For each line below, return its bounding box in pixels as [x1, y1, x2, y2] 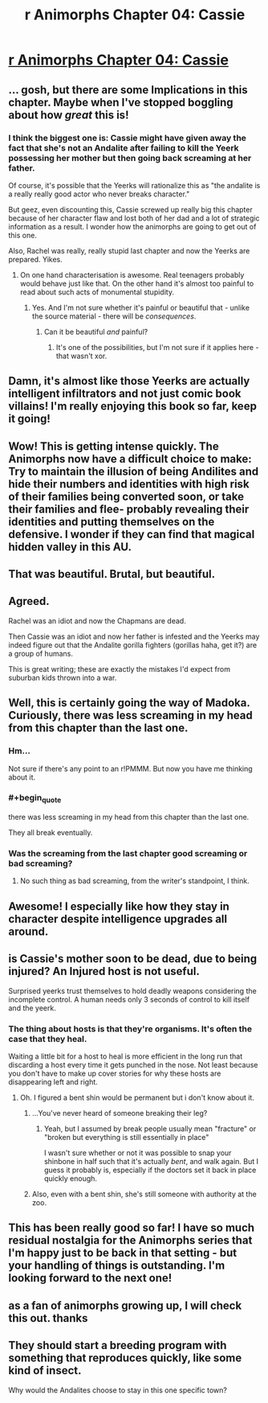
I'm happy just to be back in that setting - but [8, 1246, 238, 1260]
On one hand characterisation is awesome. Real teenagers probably [19, 269, 245, 279]
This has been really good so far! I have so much [8, 1221, 255, 1235]
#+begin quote [8, 792, 62, 805]
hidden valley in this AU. [8, 540, 132, 553]
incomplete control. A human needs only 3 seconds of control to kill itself [8, 994, 250, 1004]
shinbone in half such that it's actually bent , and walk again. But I [43, 1156, 259, 1166]
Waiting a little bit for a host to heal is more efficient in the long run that [8, 1051, 243, 1061]
